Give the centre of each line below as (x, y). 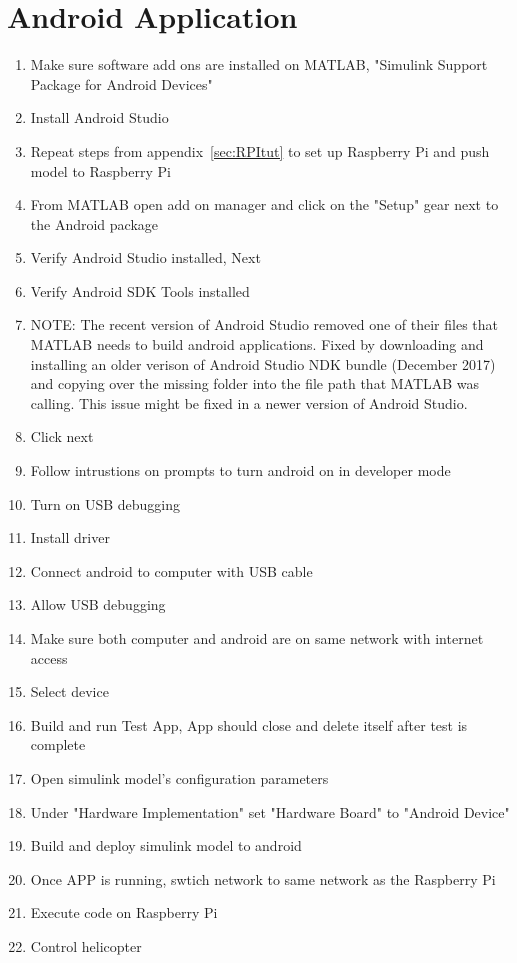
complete (58, 744)
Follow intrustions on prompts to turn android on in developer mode (240, 470)
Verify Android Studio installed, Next (145, 257)
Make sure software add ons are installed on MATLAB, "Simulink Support (259, 64)
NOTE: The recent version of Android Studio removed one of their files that (264, 324)
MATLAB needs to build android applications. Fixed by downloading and (257, 344)
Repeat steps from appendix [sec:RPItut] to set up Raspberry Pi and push (260, 150)
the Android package (94, 223)
